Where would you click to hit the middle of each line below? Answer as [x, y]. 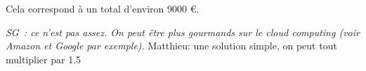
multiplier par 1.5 [44, 59]
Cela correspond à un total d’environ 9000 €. [103, 8]
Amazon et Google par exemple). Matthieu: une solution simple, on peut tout [171, 46]
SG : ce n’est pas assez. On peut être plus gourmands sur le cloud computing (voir [183, 32]
